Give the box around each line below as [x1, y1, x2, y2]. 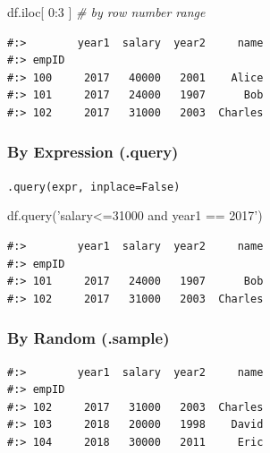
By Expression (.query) [7, 141, 179, 163]
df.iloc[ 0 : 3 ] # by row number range [7, 3, 206, 21]
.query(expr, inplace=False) [7, 180, 181, 193]
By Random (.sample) [7, 327, 170, 349]
